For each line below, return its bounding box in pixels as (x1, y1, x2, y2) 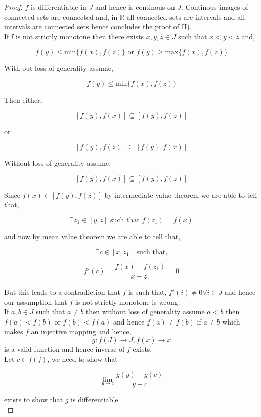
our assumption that (4, 296, 67, 307)
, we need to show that (47, 353, 118, 364)
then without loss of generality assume (85, 306, 205, 317)
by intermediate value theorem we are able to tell (104, 189, 257, 200)
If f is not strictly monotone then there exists (4, 31, 144, 41)
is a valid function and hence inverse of (4, 344, 125, 354)
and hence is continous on (95, 2, 175, 12)
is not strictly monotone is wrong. (75, 296, 180, 307)
